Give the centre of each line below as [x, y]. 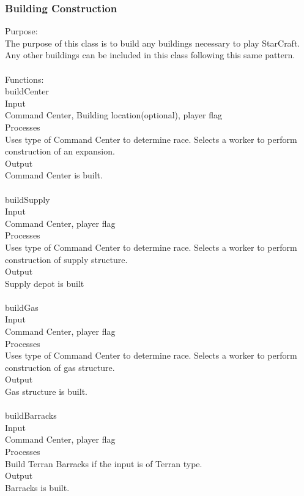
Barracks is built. [37, 487]
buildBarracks [31, 415]
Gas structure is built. [46, 391]
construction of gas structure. [60, 367]
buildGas [22, 307]
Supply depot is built [45, 283]
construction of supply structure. [66, 259]
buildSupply [28, 199]
